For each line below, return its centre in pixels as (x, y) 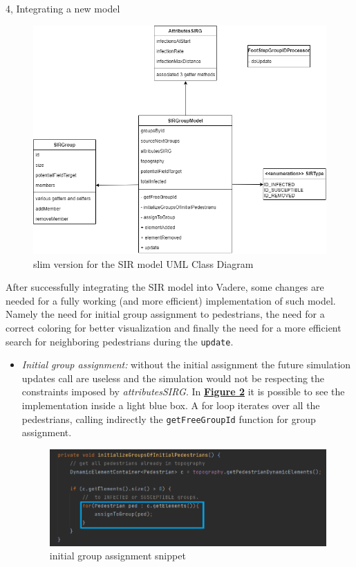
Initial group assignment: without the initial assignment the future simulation (186, 364)
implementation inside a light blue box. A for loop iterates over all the (171, 405)
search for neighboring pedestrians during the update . (120, 341)
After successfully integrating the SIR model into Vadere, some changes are (165, 287)
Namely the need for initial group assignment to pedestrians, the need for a (165, 314)
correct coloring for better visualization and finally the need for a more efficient (174, 327)
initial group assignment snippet (118, 556)
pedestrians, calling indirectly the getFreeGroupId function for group (169, 418)
